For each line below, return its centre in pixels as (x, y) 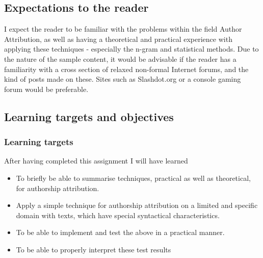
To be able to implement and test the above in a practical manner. (120, 232)
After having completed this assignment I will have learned (96, 161)
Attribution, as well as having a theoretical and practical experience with (118, 39)
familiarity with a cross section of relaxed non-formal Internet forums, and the (126, 69)
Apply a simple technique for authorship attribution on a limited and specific (137, 205)
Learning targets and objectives (89, 116)
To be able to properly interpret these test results (94, 249)
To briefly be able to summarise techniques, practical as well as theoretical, (133, 178)
